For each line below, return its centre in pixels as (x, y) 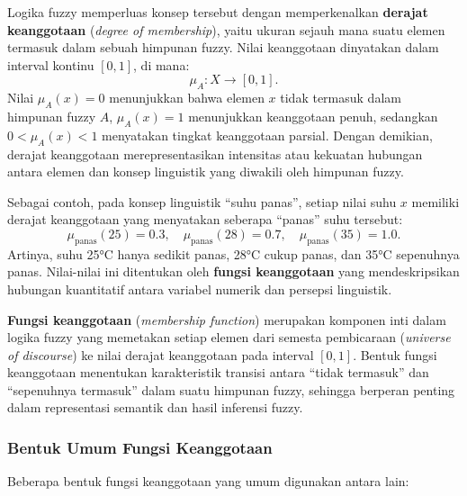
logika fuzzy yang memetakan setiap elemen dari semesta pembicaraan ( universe (229, 337)
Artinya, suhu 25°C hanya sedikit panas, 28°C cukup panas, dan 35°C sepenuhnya (233, 253)
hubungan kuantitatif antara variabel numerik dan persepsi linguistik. (200, 289)
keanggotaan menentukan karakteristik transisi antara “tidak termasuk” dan (218, 372)
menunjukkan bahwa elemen (187, 98)
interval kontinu (51, 64)
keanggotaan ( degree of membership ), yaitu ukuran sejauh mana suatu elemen (226, 29)
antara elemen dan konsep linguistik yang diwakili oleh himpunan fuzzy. (206, 171)
